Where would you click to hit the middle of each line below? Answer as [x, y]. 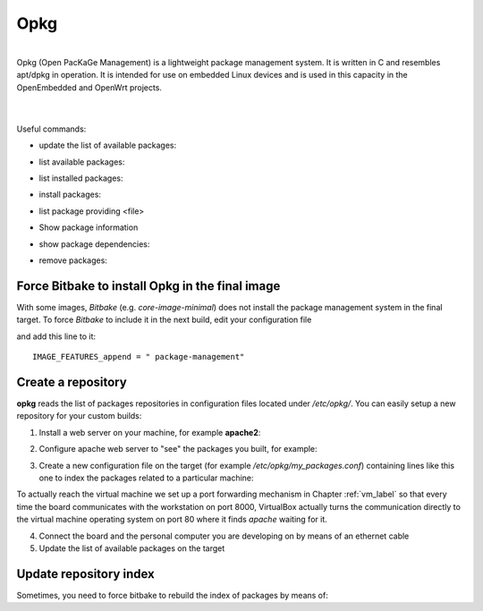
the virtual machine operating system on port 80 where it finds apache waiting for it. [172, 520]
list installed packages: [81, 178]
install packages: [70, 195]
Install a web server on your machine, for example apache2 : [150, 432]
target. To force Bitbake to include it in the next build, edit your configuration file [164, 320]
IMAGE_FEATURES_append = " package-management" [139, 357]
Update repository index [86, 574]
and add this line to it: [56, 336]
